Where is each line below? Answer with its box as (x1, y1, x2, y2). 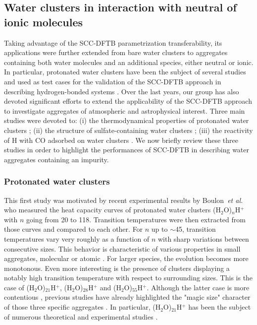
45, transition (175, 224, 216, 234)
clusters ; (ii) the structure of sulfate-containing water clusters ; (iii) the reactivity (4, 125, 253, 135)
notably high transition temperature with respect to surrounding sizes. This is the (4, 272, 253, 283)
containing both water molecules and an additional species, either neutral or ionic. (4, 57, 254, 67)
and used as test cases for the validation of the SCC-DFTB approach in (4, 76, 221, 86)
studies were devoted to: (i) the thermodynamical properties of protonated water (4, 115, 249, 126)
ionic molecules (4, 14, 83, 29)
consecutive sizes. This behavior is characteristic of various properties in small (4, 243, 241, 254)
